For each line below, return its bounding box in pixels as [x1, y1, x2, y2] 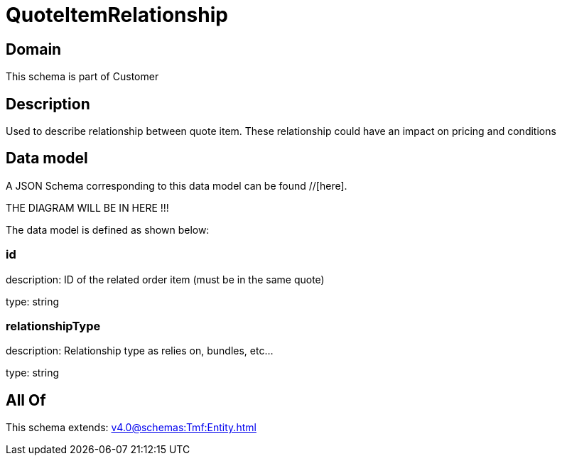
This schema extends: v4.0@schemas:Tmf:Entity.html [6, 421, 256, 434]
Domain [6, 40, 62, 58]
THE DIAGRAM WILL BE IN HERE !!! [6, 201, 169, 214]
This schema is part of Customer [6, 70, 159, 83]
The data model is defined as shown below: [6, 223, 210, 236]
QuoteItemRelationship [6, 3, 228, 27]
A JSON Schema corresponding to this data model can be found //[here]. [6, 179, 347, 192]
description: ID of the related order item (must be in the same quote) [6, 273, 325, 286]
